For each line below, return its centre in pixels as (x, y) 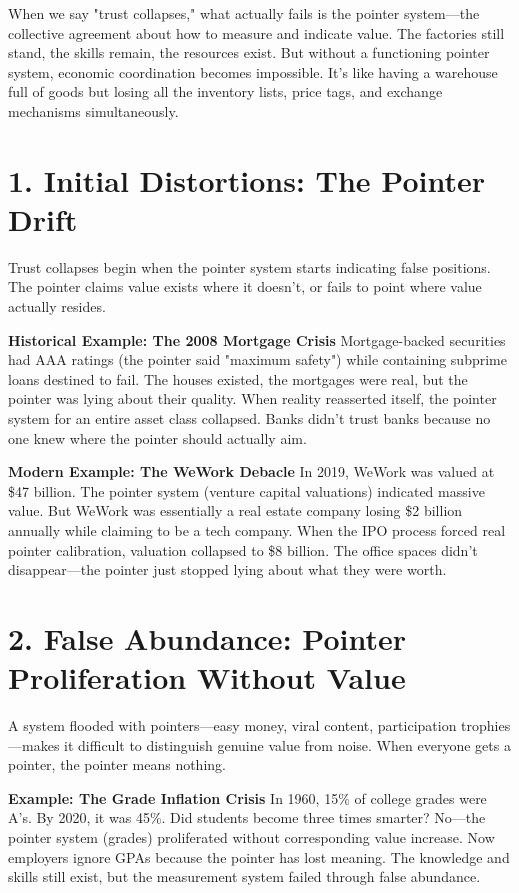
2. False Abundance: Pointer (207, 637)
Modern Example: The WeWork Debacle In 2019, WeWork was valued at (251, 471)
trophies (486, 725)
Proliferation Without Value (207, 677)
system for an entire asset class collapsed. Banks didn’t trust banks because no (249, 418)
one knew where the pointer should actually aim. (157, 437)
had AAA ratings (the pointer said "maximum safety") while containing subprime (257, 359)
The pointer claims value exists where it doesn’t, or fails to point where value (245, 286)
